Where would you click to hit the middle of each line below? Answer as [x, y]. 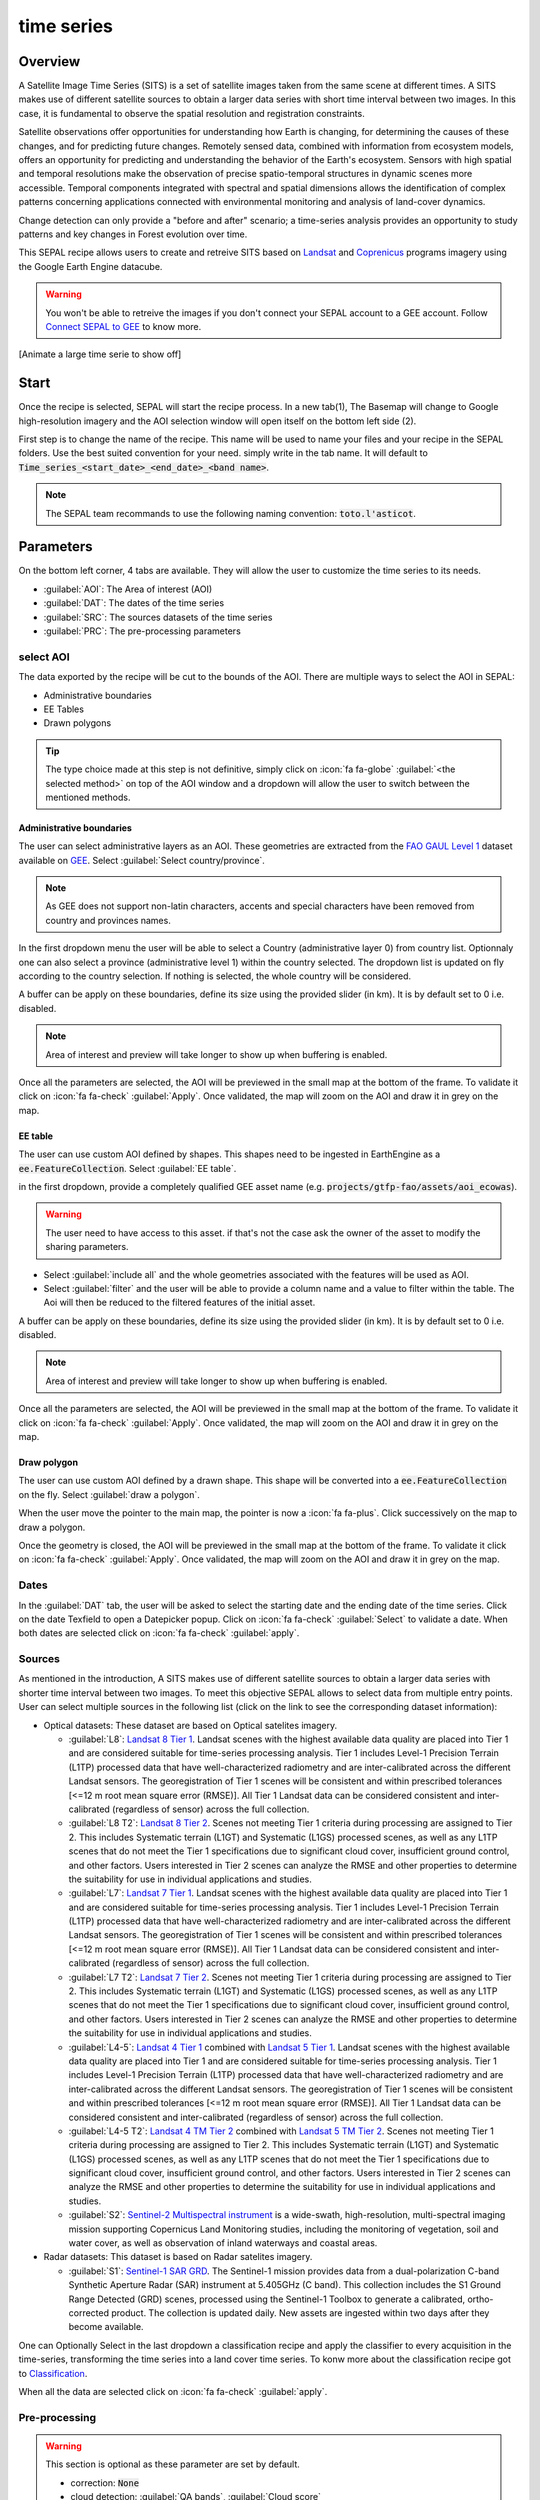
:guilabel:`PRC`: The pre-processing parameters [142, 631]
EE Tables [64, 709]
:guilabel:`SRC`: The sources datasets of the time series [158, 617]
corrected [89, 2313]
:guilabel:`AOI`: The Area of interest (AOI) [128, 589]
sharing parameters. [87, 1247]
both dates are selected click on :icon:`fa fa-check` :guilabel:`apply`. [159, 1633]
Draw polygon [48, 1462]
